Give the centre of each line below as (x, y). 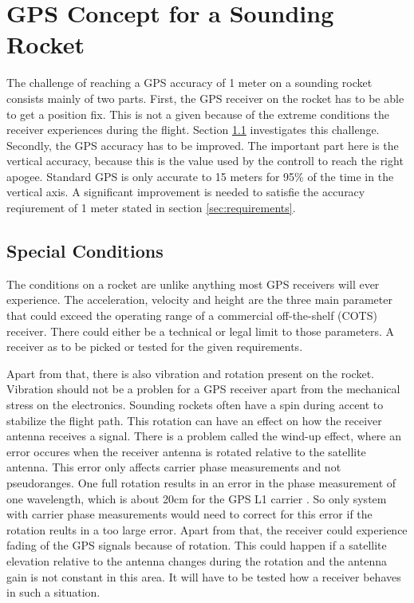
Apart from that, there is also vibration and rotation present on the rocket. (190, 373)
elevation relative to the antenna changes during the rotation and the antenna (197, 560)
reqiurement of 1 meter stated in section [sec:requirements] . (151, 208)
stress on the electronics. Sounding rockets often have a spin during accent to (195, 405)
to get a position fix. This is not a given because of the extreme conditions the (198, 114)
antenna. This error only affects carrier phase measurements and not (174, 467)
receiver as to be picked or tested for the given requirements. (155, 347)
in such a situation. (53, 592)
